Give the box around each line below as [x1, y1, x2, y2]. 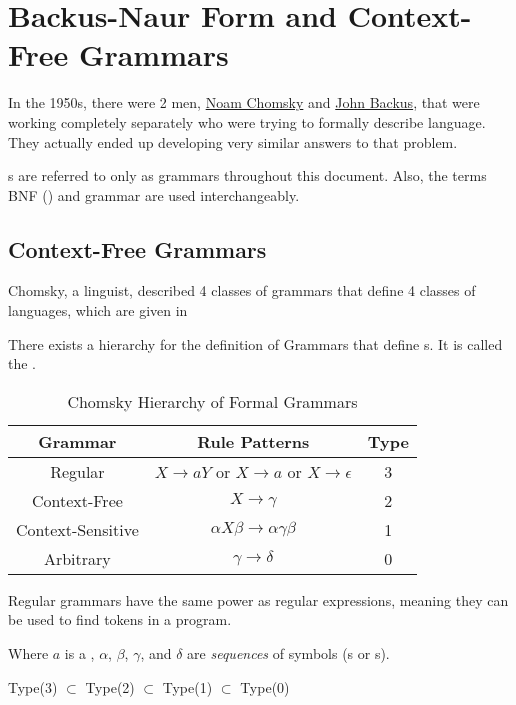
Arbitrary [43, 546, 111, 570]
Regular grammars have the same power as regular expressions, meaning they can [8, 589, 509, 610]
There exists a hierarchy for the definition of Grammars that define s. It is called [8, 333, 503, 354]
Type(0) [240, 676, 290, 697]
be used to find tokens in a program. [8, 609, 232, 630]
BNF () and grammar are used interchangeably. [8, 184, 300, 205]
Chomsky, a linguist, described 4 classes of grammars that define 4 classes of [8, 280, 476, 301]
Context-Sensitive [16, 517, 139, 541]
